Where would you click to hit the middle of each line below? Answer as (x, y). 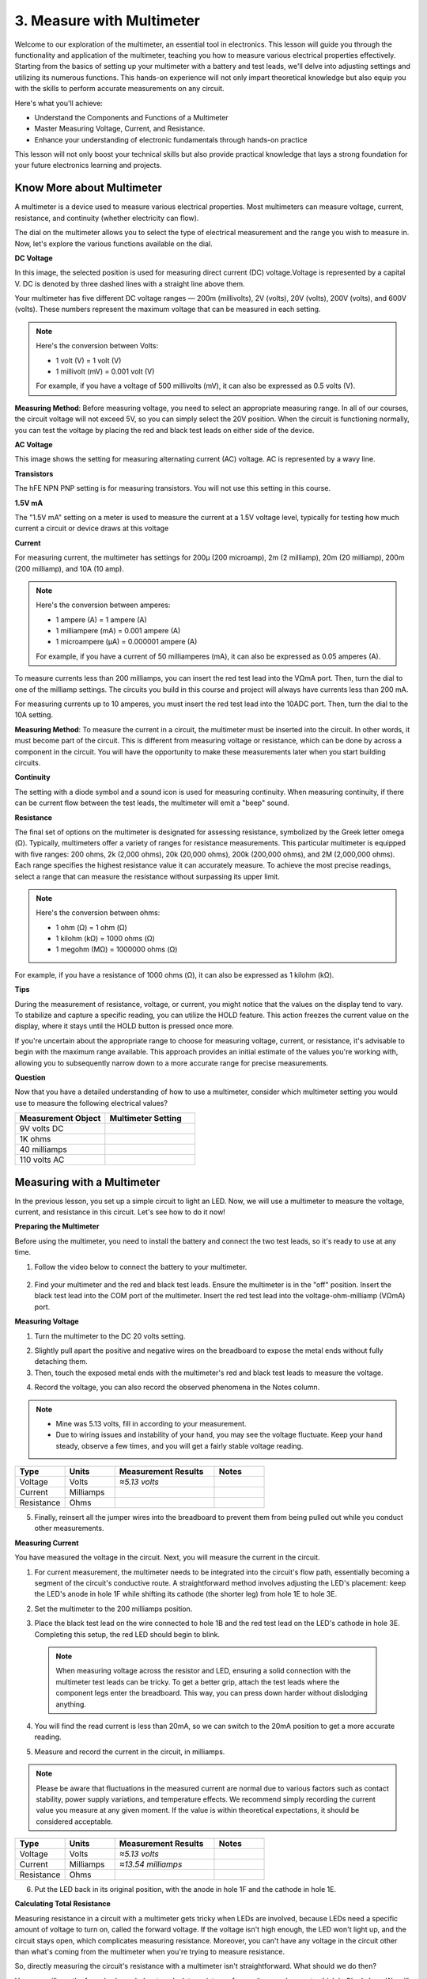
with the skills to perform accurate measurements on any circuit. (119, 89)
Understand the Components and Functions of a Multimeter (131, 117)
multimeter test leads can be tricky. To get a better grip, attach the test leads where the (198, 1681)
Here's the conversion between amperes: (103, 605)
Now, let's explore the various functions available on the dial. (113, 243)
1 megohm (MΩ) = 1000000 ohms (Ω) (117, 949)
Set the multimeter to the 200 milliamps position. (113, 1609)
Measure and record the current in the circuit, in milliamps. (130, 1751)
